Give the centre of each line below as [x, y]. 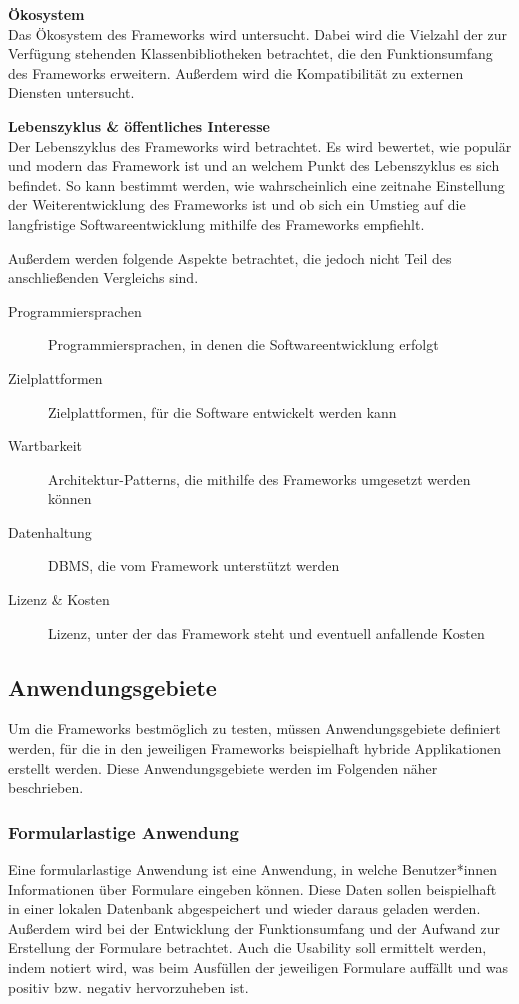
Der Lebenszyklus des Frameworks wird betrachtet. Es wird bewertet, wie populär [260, 145]
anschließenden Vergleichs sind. [103, 277]
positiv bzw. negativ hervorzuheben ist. [128, 986]
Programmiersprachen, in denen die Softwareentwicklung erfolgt [243, 344]
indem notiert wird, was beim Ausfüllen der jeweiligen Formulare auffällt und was [258, 967]
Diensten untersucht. [71, 92]
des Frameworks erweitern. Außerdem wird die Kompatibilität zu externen [236, 72]
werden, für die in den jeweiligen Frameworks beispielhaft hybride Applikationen [254, 748]
